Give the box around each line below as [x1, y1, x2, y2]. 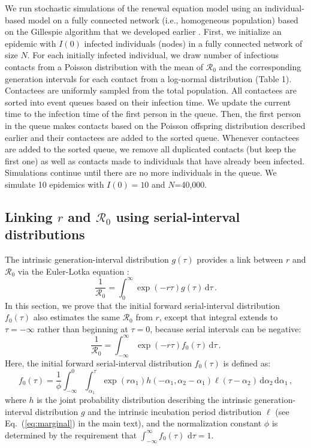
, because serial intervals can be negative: [150, 322, 301, 335]
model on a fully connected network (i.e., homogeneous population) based [28, 13, 298, 26]
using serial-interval [116, 207, 240, 225]
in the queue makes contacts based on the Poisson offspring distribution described [5, 119, 306, 131]
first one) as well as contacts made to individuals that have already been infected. [5, 154, 305, 167]
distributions [5, 225, 85, 243]
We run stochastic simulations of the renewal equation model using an [5, 2, 262, 14]
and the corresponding [219, 60, 301, 73]
